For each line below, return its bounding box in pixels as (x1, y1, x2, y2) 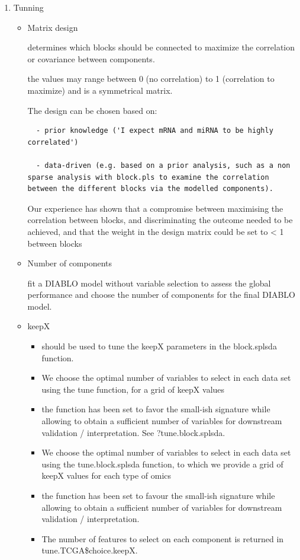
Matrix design (27, 21, 78, 33)
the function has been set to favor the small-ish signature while (41, 403, 270, 415)
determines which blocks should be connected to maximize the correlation (27, 41, 295, 53)
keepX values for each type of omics (41, 469, 172, 482)
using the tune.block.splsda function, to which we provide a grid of (41, 457, 283, 470)
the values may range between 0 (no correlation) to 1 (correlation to (27, 72, 275, 85)
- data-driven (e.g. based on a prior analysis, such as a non (36, 161, 291, 170)
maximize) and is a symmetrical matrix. (27, 84, 173, 96)
